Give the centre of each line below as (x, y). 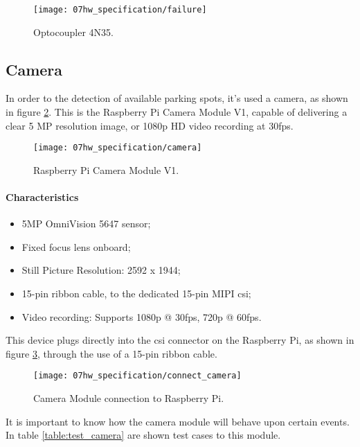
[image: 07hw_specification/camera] (118, 148)
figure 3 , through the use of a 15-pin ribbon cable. (111, 353)
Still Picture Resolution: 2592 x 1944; (101, 270)
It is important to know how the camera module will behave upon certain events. (178, 421)
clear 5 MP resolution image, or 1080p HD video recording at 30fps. (150, 125)
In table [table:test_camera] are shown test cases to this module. (143, 435)
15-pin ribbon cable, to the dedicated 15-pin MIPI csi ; (136, 293)
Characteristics (42, 197)
